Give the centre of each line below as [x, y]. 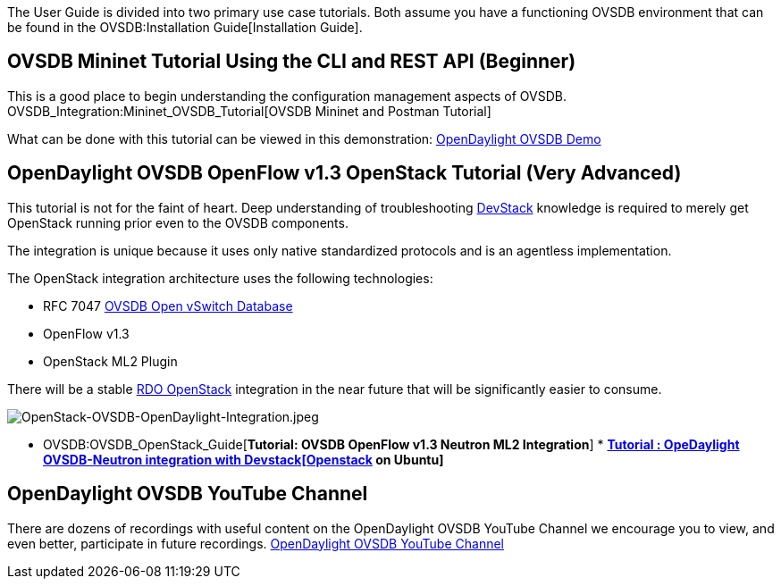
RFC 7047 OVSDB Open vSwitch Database [168, 306]
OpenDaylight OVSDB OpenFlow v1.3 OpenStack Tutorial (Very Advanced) [344, 173]
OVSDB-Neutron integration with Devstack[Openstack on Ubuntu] [244, 459]
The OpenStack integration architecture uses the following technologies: [220, 278]
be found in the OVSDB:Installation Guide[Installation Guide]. [185, 27]
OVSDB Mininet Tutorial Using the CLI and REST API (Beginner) [292, 62]
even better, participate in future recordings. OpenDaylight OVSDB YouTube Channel [256, 543]
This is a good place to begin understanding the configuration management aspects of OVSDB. [287, 96]
